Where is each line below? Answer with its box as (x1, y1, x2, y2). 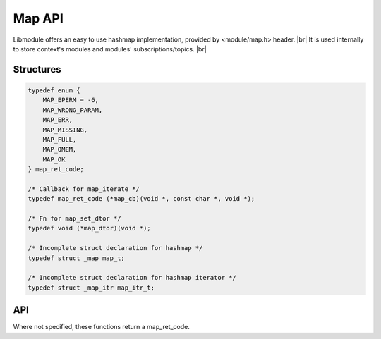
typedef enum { (28, 86, 80, 94)
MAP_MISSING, (42, 125, 88, 134)
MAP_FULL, (42, 135, 77, 144)
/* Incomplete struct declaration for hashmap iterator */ (28, 273, 236, 282)
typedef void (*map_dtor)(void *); (28, 224, 151, 233)
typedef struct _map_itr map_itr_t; (28, 283, 155, 292)
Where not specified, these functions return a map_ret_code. (13, 323, 190, 331)
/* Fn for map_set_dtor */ (28, 215, 121, 223)
